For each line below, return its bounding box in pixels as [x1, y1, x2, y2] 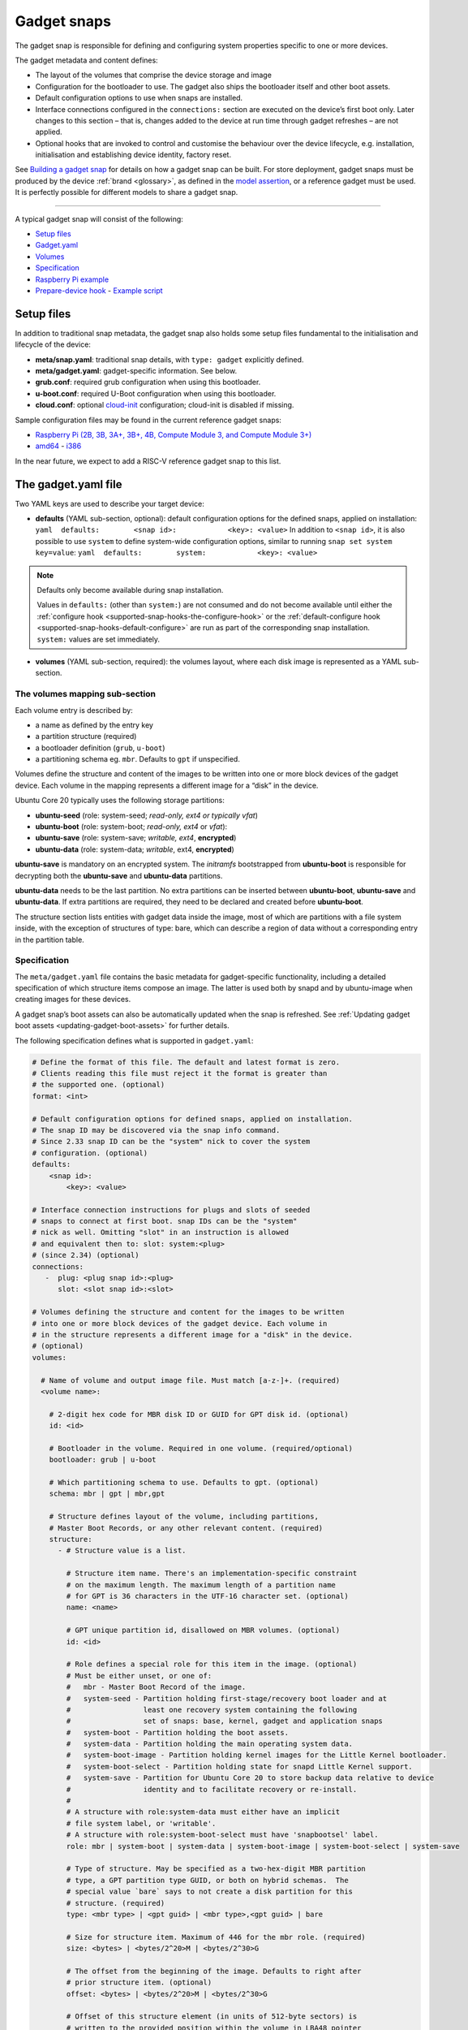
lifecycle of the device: [15, 339, 91, 349]
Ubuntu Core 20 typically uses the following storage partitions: [15, 796, 225, 806]
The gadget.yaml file [15, 477, 122, 491]
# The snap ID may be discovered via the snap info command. [32, 1125, 281, 1134]
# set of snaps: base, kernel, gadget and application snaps [66, 1717, 383, 1726]
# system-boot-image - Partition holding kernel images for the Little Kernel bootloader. [66, 1751, 448, 1760]
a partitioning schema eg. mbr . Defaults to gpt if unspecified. [35, 754, 241, 764]
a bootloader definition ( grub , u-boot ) [35, 743, 165, 753]
